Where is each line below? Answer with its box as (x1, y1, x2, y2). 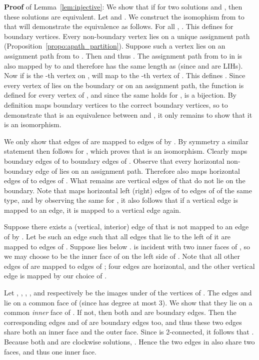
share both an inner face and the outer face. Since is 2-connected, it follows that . (4, 326, 254, 337)
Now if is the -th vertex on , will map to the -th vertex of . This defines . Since (4, 70, 245, 81)
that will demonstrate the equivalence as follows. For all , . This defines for (4, 21, 233, 32)
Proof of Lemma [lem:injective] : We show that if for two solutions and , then (4, 2, 242, 12)
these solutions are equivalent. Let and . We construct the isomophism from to (4, 11, 244, 22)
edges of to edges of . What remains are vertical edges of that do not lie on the (4, 175, 245, 186)
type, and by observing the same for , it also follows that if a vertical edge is (4, 195, 238, 205)
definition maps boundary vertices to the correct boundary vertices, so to (4, 99, 228, 110)
